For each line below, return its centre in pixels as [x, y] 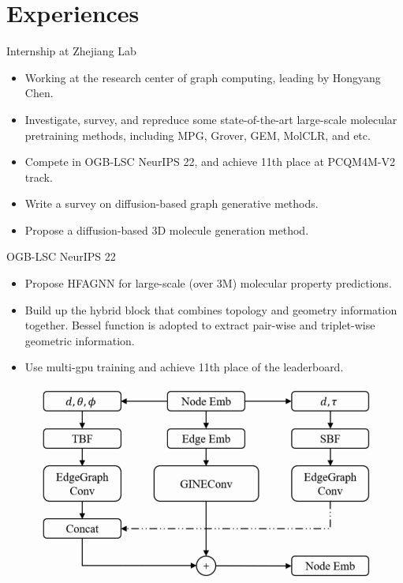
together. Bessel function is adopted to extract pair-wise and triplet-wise [200, 325]
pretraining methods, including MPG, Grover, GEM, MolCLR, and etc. [198, 135]
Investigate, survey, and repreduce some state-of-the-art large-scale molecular [211, 119]
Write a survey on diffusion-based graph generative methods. [172, 203]
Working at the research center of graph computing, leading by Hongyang [203, 77]
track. [39, 177]
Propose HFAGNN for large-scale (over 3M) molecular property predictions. [208, 283]
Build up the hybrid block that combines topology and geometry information [211, 309]
